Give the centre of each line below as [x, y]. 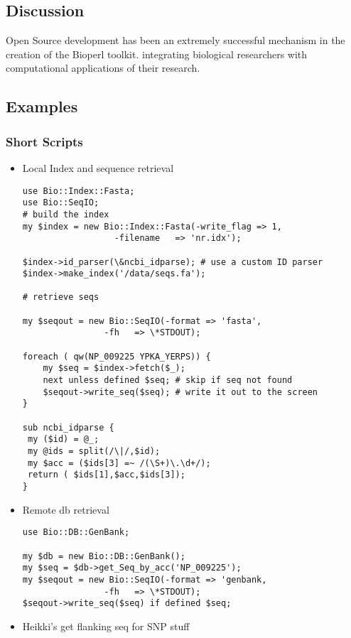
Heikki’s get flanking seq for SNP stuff [106, 626]
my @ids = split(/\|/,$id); [94, 452]
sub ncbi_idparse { [68, 427]
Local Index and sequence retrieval [98, 167]
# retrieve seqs [61, 297]
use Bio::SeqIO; [61, 203]
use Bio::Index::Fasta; [79, 191]
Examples [42, 106]
